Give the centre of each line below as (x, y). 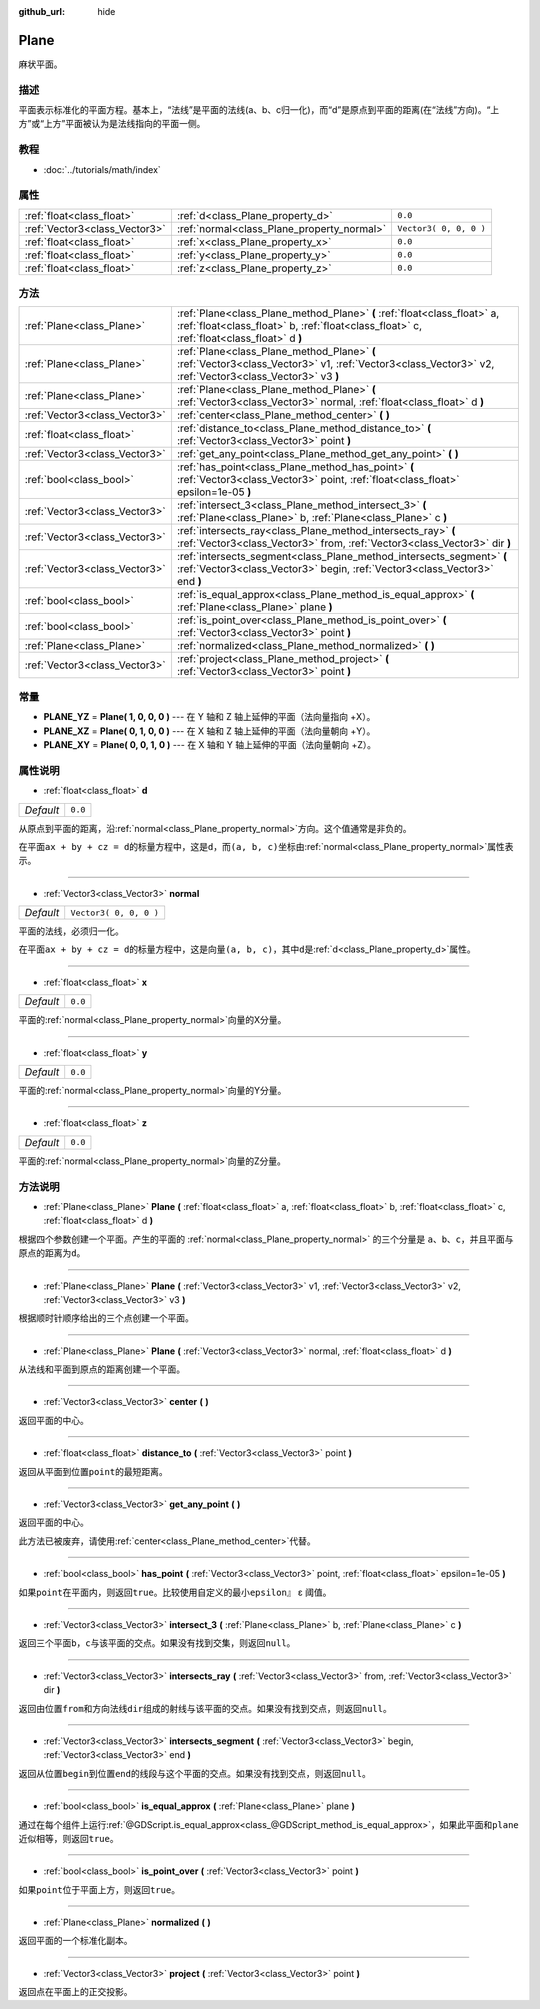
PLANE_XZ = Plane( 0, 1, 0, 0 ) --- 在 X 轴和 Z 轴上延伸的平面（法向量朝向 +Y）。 (209, 731)
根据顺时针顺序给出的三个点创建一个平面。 (106, 1318)
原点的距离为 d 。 (52, 1253)
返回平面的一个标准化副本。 (75, 1941)
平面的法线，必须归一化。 (71, 931)
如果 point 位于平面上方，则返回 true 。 (99, 1889)
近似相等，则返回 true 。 (68, 1838)
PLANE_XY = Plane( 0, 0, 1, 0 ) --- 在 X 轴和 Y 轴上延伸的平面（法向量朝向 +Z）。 (210, 744)
